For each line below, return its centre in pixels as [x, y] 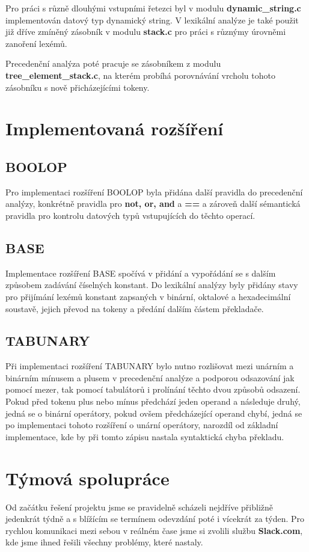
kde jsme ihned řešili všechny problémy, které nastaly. [104, 542]
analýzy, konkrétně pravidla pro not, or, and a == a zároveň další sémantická [153, 204]
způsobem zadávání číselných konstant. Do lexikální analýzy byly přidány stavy [152, 285]
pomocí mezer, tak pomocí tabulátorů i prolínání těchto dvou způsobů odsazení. [153, 389]
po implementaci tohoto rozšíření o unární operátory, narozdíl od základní [142, 425]
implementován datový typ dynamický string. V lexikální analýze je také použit [152, 20]
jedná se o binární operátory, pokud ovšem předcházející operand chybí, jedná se [154, 413]
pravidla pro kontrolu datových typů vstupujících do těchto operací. [130, 215]
